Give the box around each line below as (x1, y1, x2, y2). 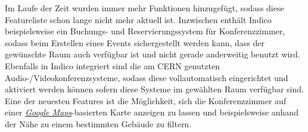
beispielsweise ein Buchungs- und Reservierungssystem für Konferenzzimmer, (5, 25, 285, 37)
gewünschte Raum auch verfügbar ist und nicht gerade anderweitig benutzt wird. (5, 48, 300, 60)
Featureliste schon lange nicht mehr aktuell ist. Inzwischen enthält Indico (5, 13, 272, 25)
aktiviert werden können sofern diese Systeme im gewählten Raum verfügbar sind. (5, 83, 304, 95)
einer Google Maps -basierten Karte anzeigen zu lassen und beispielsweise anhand (5, 106, 298, 118)
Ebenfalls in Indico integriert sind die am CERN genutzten (5, 59, 220, 72)
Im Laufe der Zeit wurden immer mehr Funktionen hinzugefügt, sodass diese (5, 2, 284, 14)
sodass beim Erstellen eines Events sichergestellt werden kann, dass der (5, 36, 265, 49)
